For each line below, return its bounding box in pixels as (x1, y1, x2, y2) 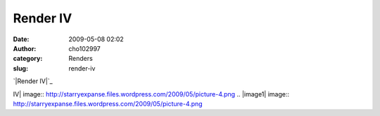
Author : (13, 44, 37, 52)
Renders (68, 55, 93, 63)
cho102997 (68, 44, 101, 52)
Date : (13, 35, 30, 43)
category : (13, 55, 43, 63)
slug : (13, 64, 28, 73)
